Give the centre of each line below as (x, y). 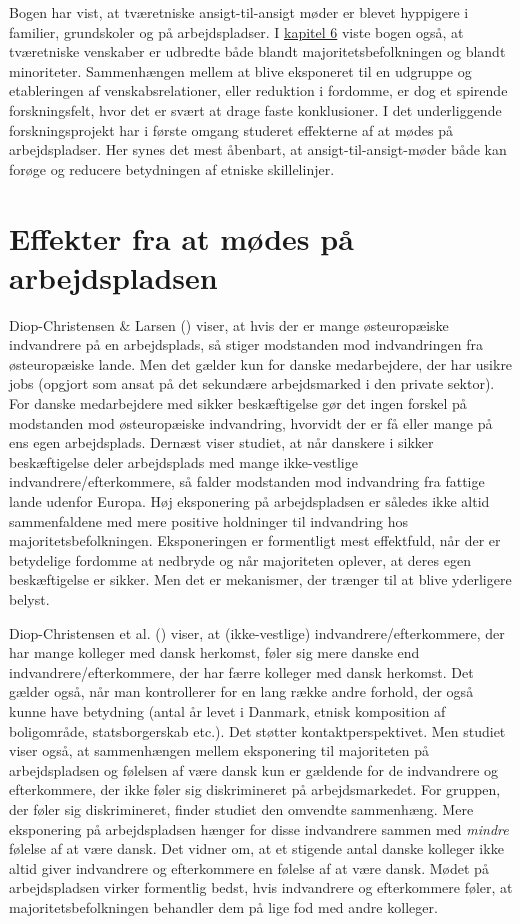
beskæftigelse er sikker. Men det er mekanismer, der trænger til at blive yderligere (260, 579)
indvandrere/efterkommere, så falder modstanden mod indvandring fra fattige (247, 481)
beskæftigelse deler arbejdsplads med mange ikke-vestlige (183, 461)
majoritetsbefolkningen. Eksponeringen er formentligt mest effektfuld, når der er (255, 540)
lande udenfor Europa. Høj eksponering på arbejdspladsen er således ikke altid (249, 501)
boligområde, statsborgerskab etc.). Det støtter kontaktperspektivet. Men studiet (257, 730)
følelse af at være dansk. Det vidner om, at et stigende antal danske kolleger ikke (256, 848)
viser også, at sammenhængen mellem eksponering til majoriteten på (219, 750)
